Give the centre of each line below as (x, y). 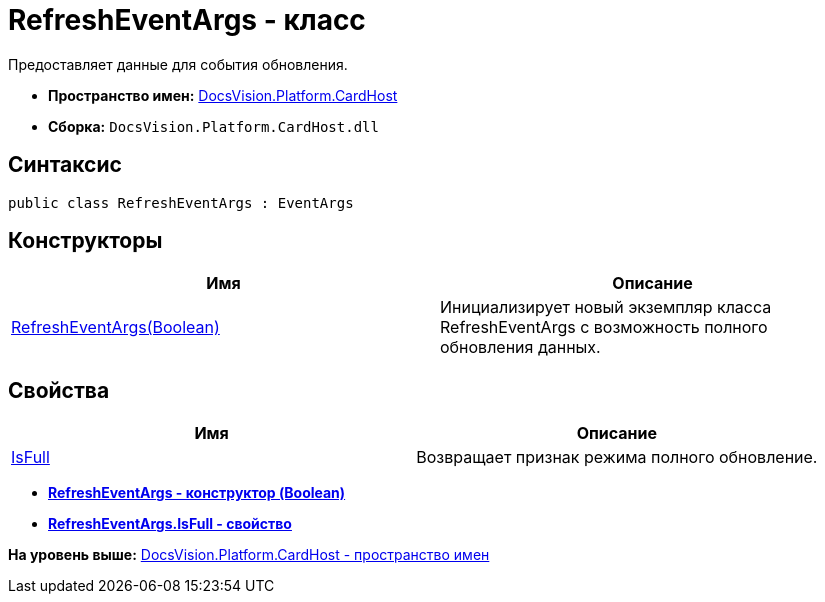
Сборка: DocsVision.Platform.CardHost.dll (213, 126)
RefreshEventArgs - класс (187, 20)
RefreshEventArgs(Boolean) (115, 327)
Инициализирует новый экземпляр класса (606, 307)
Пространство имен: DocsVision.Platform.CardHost (223, 95)
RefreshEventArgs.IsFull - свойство (170, 524)
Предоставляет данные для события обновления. (178, 64)
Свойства (59, 390)
